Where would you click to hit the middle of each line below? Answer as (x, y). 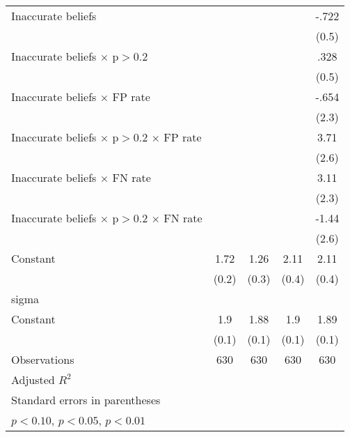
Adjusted (33, 379)
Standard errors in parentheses (86, 400)
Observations (43, 359)
